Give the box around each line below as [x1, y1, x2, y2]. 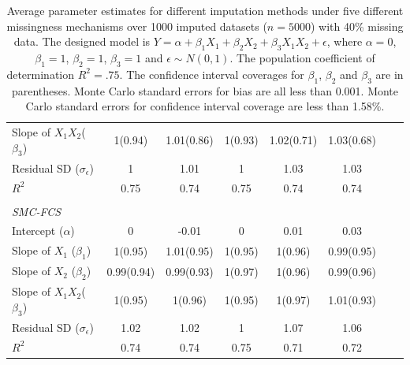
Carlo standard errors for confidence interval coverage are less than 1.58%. [25, 98, 385, 114]
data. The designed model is [13, 33, 151, 50]
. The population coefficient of [229, 49, 375, 65]
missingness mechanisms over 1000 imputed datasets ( [6, 17, 267, 34]
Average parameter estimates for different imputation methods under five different [6, 2, 404, 18]
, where [326, 33, 363, 50]
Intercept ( [12, 222, 64, 239]
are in [375, 65, 404, 82]
